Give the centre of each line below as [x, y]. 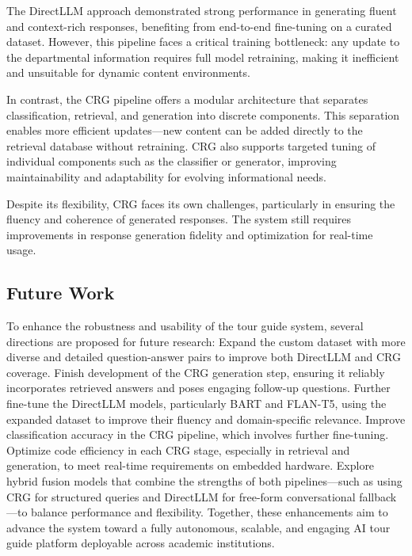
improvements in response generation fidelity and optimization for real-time [190, 234]
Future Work [61, 293]
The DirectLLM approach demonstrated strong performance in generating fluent [202, 10]
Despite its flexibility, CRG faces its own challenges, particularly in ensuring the [201, 203]
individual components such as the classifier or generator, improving [172, 161]
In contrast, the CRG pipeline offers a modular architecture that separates [187, 99]
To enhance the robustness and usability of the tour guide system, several [185, 326]
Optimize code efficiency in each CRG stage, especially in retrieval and [178, 449]
